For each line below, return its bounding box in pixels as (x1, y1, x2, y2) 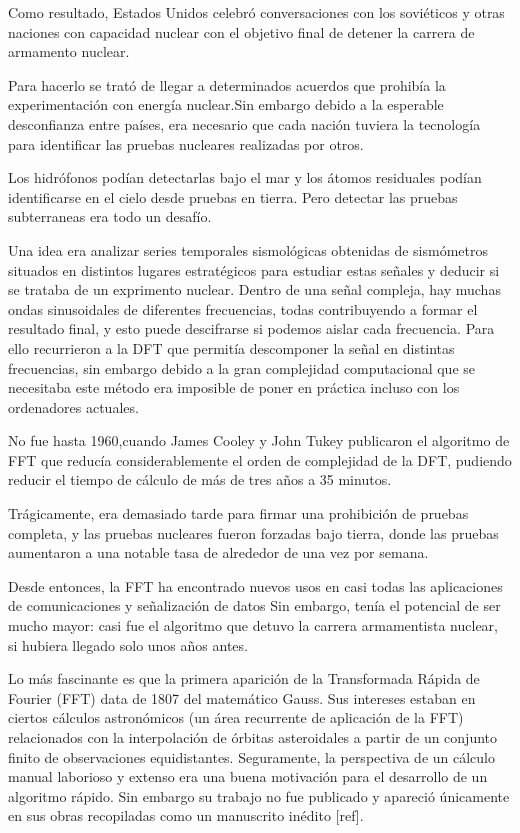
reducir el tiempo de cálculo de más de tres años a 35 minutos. (8, 469, 392, 490)
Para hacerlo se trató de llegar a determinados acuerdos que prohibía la (8, 74, 446, 95)
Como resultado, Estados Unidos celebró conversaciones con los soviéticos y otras (8, 2, 505, 22)
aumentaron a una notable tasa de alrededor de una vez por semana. (8, 542, 429, 563)
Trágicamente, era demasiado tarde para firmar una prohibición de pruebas (8, 503, 469, 524)
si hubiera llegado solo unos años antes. (8, 634, 248, 655)
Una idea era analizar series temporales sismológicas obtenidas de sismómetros (8, 239, 489, 260)
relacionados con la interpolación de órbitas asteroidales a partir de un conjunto (8, 727, 498, 747)
